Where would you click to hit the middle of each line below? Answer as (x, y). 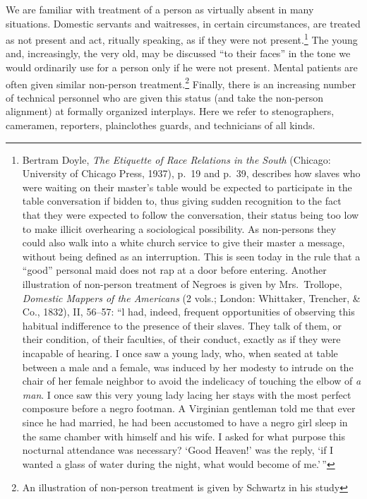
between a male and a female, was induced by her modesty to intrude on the (188, 367)
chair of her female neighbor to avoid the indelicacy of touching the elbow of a (192, 381)
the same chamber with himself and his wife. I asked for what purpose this (183, 436)
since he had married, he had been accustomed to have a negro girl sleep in (185, 422)
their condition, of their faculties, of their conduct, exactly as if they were (181, 339)
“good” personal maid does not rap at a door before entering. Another (174, 270)
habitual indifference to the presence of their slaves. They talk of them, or (182, 325)
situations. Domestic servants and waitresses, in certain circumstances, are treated (183, 23)
